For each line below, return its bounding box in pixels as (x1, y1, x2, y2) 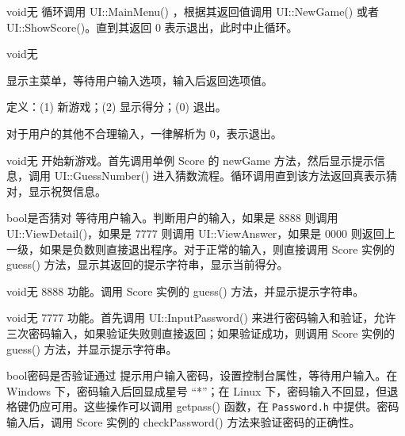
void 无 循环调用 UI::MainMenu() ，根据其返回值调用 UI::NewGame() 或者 (6, 3, 379, 19)
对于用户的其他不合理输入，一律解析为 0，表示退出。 (6, 124, 282, 141)
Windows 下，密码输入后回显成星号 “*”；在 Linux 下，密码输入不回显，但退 (6, 382, 399, 399)
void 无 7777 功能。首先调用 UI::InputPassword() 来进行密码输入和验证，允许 (6, 309, 396, 326)
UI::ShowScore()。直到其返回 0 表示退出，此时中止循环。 (6, 18, 298, 35)
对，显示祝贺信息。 (6, 182, 106, 199)
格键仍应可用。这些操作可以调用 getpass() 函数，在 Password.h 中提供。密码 (6, 398, 399, 415)
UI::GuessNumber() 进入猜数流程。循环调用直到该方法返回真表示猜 (54, 167, 398, 184)
